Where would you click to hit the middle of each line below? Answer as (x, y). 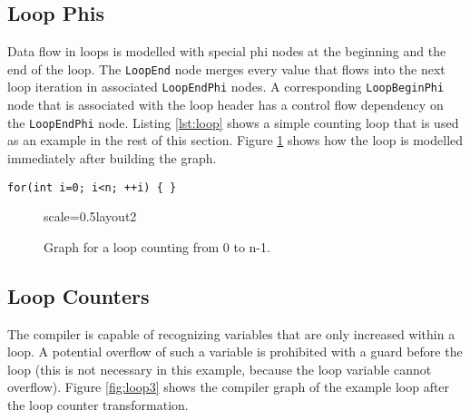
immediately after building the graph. (112, 157)
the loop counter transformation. (98, 404)
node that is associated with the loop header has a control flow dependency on (225, 105)
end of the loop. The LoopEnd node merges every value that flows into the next (226, 68)
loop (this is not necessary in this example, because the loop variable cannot (220, 369)
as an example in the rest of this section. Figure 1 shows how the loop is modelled (235, 140)
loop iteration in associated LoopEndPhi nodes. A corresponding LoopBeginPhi (226, 87)
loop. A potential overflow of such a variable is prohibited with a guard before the (235, 352)
